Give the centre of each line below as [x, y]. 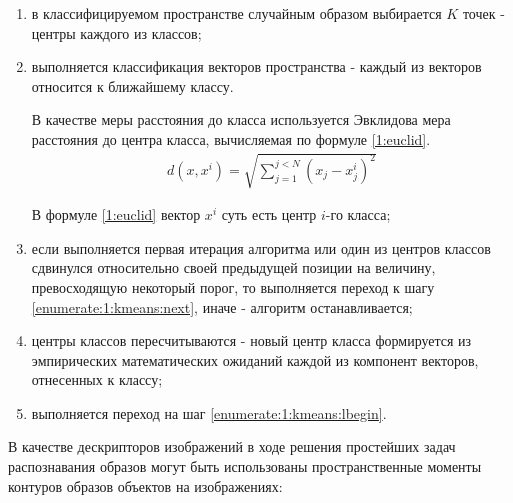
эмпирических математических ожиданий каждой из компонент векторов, [255, 359]
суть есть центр [269, 214]
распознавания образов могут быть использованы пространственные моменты [245, 466]
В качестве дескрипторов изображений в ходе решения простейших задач [232, 446]
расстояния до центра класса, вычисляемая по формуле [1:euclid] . [231, 138]
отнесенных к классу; [97, 379]
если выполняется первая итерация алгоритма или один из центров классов [261, 247]
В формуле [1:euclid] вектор [116, 214]
